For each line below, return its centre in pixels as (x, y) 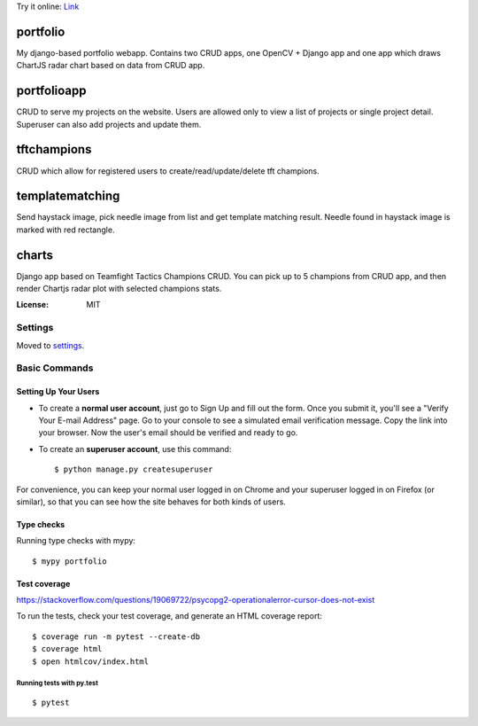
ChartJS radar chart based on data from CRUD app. (111, 66)
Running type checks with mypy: (76, 541)
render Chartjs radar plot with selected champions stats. (119, 289)
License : (32, 305)
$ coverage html (67, 649)
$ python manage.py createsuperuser (134, 469)
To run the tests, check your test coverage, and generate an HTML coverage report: (170, 616)
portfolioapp (52, 91)
